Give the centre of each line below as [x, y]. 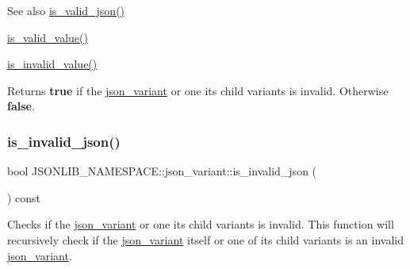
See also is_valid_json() [66, 10]
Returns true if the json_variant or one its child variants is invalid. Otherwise [198, 90]
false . [21, 106]
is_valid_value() [48, 37]
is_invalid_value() [52, 64]
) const [24, 197]
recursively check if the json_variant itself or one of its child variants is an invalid [206, 239]
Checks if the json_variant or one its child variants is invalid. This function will [201, 224]
